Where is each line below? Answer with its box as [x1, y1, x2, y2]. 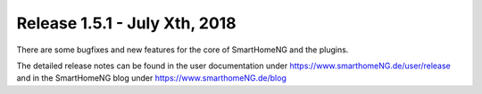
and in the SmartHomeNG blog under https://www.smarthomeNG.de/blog [16, 73, 287, 83]
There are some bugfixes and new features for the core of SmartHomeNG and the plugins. [16, 44, 349, 55]
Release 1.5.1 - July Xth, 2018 [16, 13, 237, 33]
